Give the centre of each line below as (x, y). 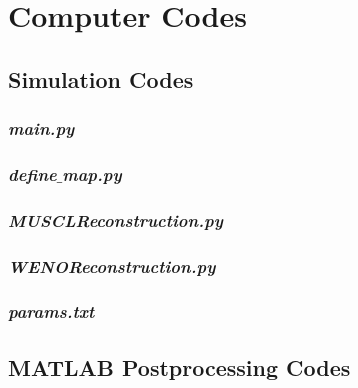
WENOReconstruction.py (112, 265)
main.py (41, 128)
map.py (92, 173)
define (32, 173)
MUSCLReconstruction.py (115, 219)
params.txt (51, 311)
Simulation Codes (101, 78)
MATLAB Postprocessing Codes (179, 366)
